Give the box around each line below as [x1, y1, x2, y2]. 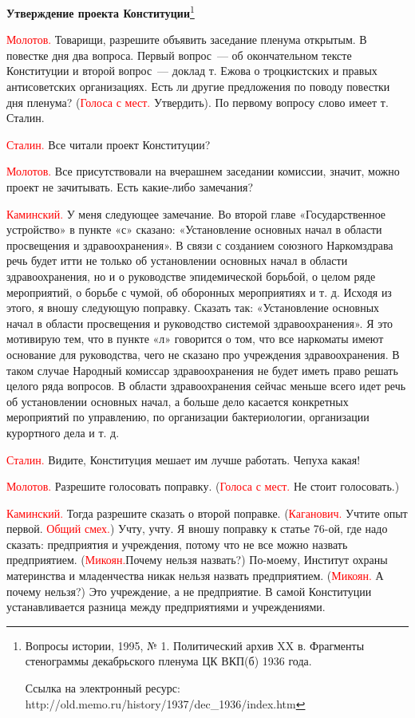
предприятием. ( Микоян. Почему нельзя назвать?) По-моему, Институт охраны [6, 551, 388, 568]
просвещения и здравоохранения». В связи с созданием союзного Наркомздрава [6, 236, 393, 253]
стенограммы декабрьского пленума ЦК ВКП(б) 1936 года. [25, 653, 312, 669]
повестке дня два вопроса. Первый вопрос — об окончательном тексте [6, 46, 352, 63]
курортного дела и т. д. [6, 424, 120, 440]
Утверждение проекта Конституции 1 [6, 2, 195, 21]
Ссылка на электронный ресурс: [25, 680, 180, 696]
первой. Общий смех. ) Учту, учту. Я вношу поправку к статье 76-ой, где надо [6, 520, 388, 537]
